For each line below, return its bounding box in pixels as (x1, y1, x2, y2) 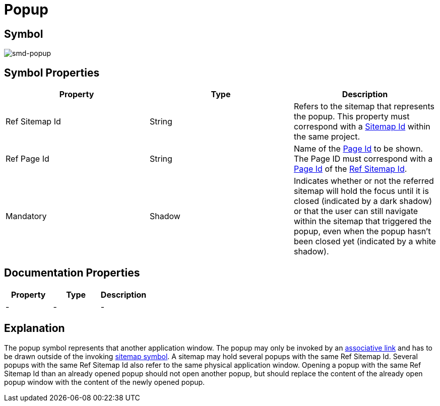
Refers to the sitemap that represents (293, 101, 434, 112)
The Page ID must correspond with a (293, 154, 433, 164)
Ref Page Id (6, 154, 49, 164)
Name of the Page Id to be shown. (293, 144, 423, 154)
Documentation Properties (4, 266, 140, 280)
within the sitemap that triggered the (293, 216, 432, 227)
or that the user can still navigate (293, 206, 418, 217)
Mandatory (6, 211, 47, 222)
